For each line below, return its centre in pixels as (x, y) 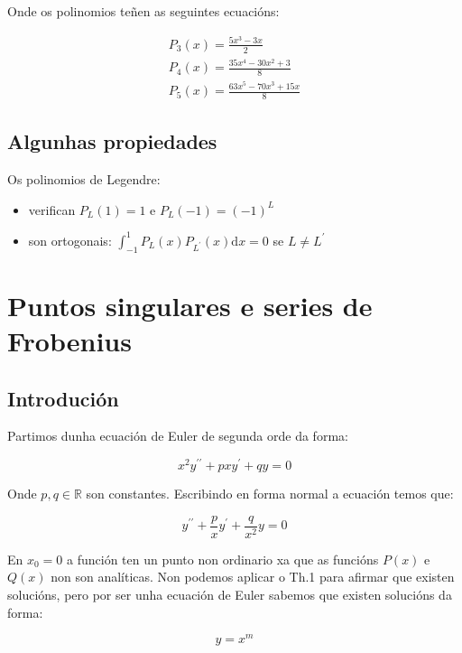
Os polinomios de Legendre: (84, 179)
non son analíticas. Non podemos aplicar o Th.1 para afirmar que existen (253, 577)
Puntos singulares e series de (190, 305)
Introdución (63, 398)
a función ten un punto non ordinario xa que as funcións (223, 559)
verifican (52, 209)
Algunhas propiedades (112, 141)
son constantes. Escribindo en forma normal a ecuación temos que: (270, 494)
